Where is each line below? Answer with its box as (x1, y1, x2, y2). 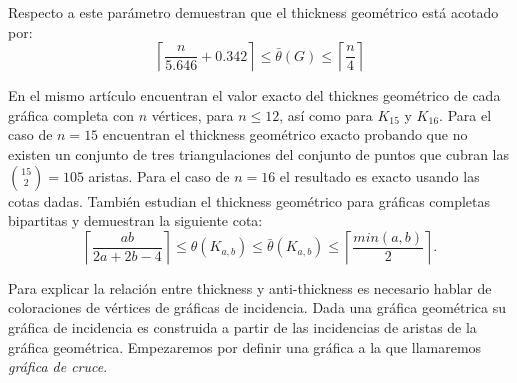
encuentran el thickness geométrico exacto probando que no (102, 124, 468, 145)
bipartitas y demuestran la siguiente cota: (8, 210, 263, 231)
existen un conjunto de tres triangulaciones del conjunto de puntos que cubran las (8, 143, 510, 164)
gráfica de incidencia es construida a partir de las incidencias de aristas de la (8, 316, 477, 337)
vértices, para (151, 104, 234, 125)
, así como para (279, 104, 373, 125)
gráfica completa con (8, 104, 135, 125)
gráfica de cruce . (8, 356, 108, 377)
